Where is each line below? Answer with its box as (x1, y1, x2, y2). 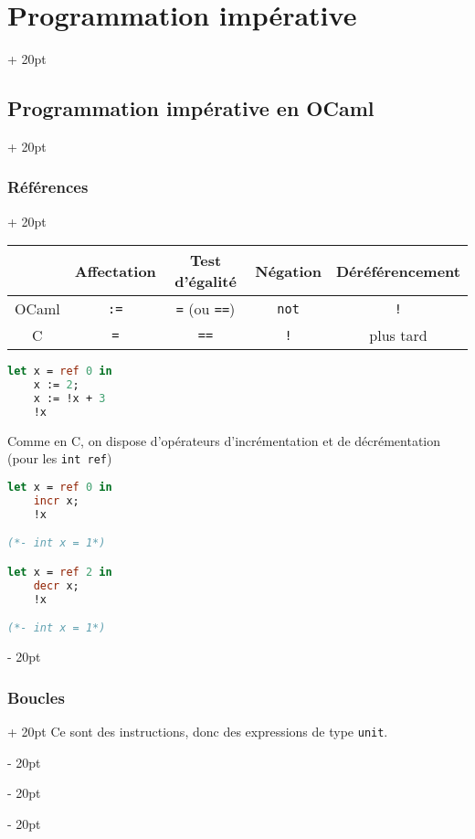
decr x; (33, 579, 79, 592)
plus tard (369, 324, 427, 346)
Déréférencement (335, 260, 460, 281)
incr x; (33, 494, 79, 507)
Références (7, 175, 89, 198)
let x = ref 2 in (7, 565, 112, 579)
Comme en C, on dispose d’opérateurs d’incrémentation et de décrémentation (7, 430, 441, 450)
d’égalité (174, 271, 237, 292)
